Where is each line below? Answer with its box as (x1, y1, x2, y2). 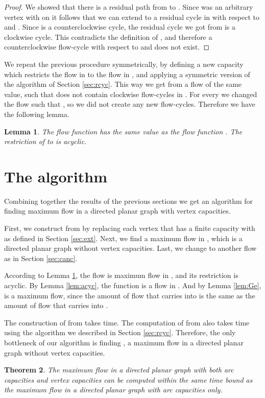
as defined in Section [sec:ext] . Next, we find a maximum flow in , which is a (4, 232, 243, 243)
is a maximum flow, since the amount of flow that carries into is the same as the (4, 290, 255, 300)
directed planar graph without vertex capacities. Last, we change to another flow (4, 243, 257, 253)
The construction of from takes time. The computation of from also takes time (4, 317, 250, 327)
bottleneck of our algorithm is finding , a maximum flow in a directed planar (4, 337, 244, 347)
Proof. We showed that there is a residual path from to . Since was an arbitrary (4, 2, 253, 12)
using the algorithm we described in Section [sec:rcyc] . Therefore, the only (4, 327, 236, 338)
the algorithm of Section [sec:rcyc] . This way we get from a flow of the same (4, 79, 242, 89)
